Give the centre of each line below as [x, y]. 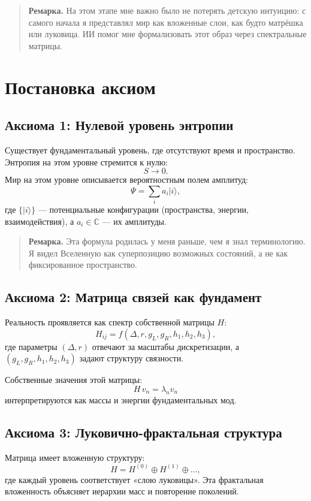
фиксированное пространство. [83, 265]
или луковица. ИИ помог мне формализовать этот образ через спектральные [167, 34]
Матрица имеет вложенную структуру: [75, 457]
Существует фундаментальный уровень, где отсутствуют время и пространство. [150, 150]
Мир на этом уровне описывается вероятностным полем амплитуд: [126, 179]
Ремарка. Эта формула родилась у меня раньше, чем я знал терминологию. [167, 241]
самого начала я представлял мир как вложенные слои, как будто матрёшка [166, 22]
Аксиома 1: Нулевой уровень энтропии [119, 125]
